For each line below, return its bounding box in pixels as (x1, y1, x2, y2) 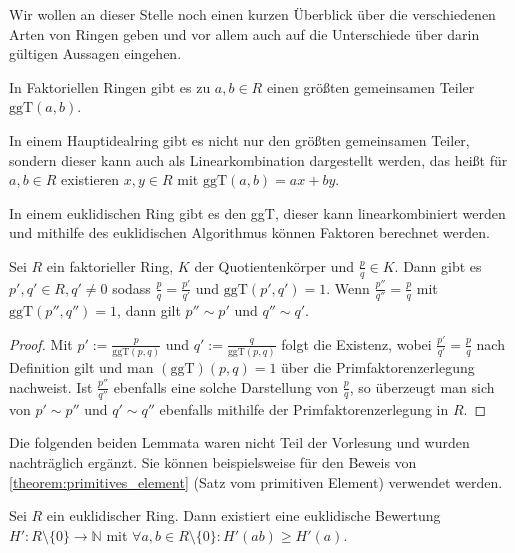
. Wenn (326, 277, 370, 298)
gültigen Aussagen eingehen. (9, 43, 182, 64)
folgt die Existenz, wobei (281, 333, 432, 354)
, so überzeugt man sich (349, 376, 495, 397)
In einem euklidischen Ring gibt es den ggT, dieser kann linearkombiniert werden (9, 202, 506, 223)
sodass (112, 277, 151, 298)
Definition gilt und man (9, 356, 154, 377)
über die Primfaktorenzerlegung (281, 356, 475, 377)
